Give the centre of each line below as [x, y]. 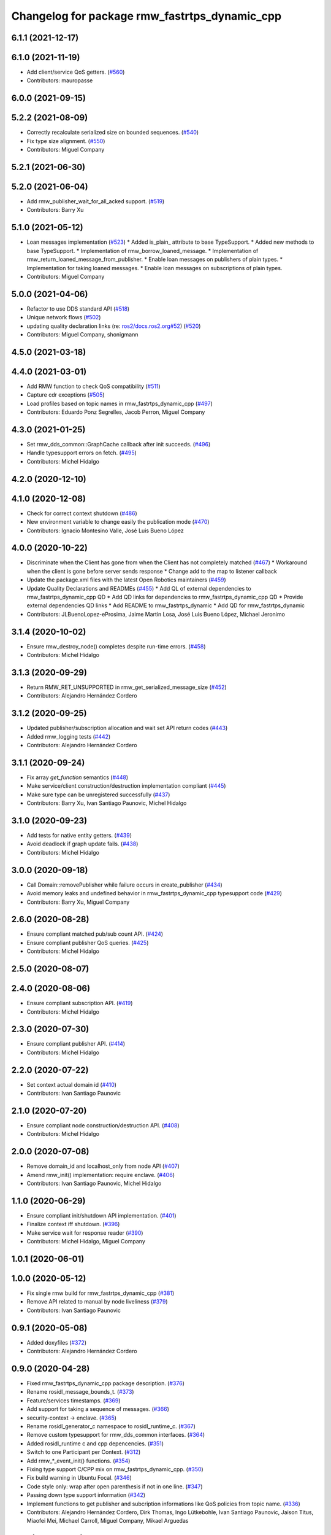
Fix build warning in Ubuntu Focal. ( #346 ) [79, 1478]
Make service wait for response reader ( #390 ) [85, 1233]
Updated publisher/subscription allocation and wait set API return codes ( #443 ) [127, 728]
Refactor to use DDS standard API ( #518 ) [78, 309]
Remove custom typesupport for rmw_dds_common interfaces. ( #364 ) [116, 1435]
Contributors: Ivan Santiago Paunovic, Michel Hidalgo [94, 1183]
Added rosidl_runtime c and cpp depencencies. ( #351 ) [95, 1444]
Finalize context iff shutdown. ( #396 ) [73, 1224]
